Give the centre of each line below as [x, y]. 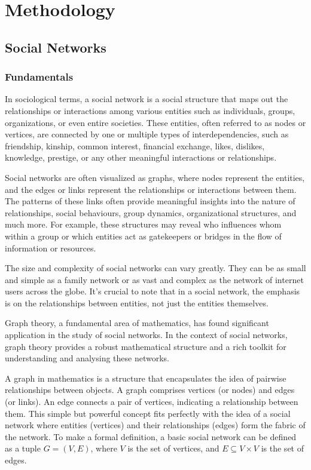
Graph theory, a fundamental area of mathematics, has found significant [137, 323]
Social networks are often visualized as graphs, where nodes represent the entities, [155, 177]
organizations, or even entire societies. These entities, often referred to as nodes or [155, 122]
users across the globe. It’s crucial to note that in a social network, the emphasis [153, 291]
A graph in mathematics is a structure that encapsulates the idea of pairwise [146, 378]
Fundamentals [39, 77]
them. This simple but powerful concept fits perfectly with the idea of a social [148, 413]
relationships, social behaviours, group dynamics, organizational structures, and [151, 212]
